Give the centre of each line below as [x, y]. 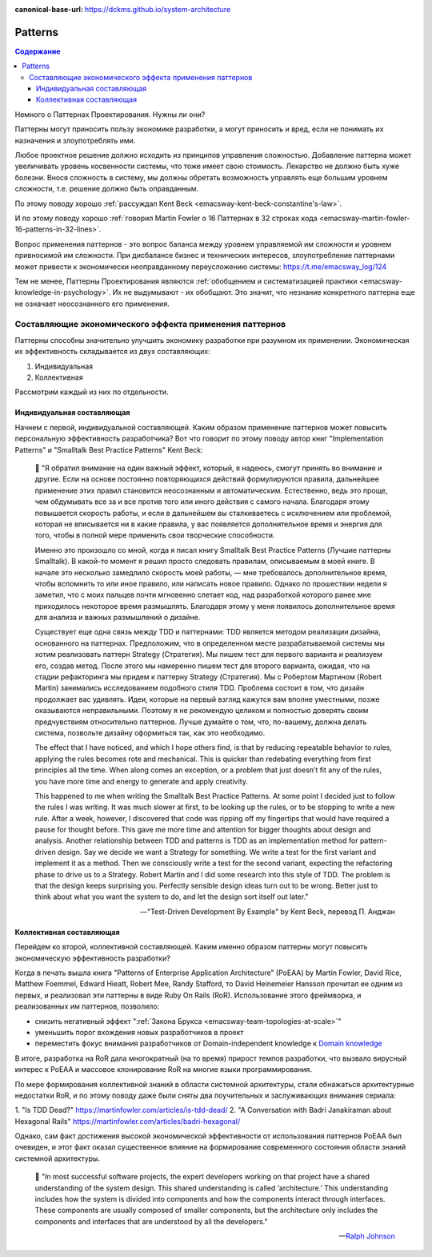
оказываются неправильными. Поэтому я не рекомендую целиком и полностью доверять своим [202, 711]
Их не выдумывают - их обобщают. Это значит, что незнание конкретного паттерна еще [264, 292]
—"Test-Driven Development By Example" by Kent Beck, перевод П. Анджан [268, 911]
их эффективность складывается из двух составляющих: [113, 352]
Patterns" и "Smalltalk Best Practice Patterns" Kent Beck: [109, 449]
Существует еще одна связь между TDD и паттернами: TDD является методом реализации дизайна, [208, 632]
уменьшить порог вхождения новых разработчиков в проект [139, 1032]
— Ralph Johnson [367, 1236]
